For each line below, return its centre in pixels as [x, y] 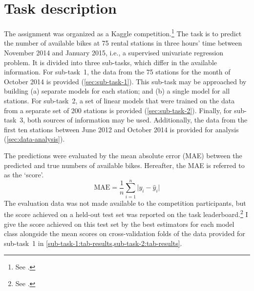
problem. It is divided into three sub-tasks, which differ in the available [110, 62]
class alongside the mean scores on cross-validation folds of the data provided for [125, 233]
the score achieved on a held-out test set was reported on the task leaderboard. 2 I [126, 214]
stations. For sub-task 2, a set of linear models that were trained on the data [119, 100]
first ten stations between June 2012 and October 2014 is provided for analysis [121, 129]
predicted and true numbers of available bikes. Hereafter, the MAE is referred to [124, 165]
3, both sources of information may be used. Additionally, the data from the [134, 120]
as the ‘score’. [24, 175]
